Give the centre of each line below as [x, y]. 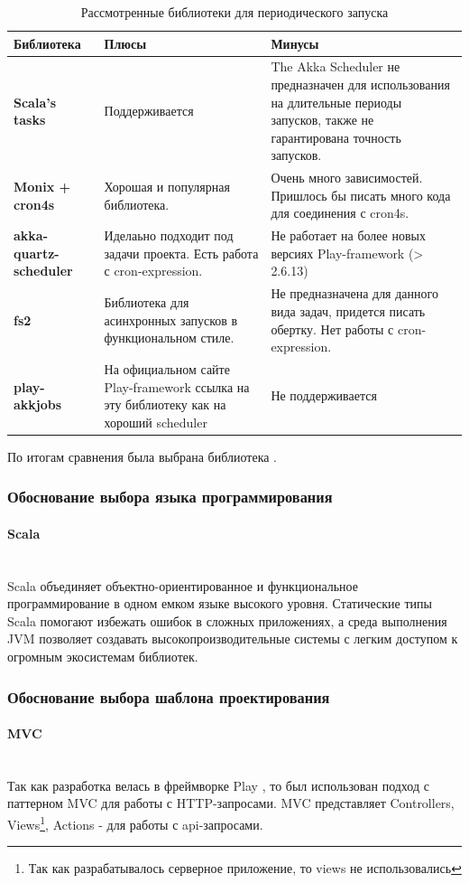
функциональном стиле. [169, 338]
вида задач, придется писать [348, 310]
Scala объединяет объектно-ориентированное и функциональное [183, 585]
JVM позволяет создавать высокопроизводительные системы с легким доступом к [233, 639]
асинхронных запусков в [171, 319]
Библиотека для [147, 302]
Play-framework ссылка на [177, 386]
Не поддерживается [324, 395]
